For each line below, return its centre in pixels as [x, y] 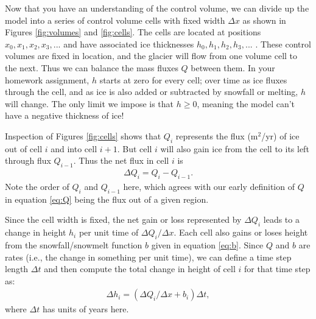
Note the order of [37, 186]
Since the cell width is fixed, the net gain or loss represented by [123, 219]
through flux [28, 160]
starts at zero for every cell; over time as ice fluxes [193, 79]
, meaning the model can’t [246, 103]
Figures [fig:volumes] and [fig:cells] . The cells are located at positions [133, 32]
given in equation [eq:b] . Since [207, 244]
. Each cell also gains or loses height [241, 232]
